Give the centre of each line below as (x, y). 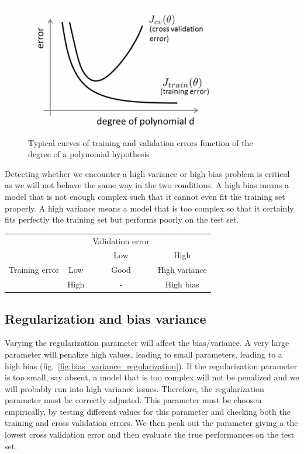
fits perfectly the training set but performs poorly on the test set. (122, 219)
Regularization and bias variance (106, 318)
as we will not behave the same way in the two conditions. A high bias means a (147, 185)
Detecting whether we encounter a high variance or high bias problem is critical (147, 173)
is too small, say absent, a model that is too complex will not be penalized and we (152, 377)
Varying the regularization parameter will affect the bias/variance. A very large (147, 343)
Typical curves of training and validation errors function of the (141, 142)
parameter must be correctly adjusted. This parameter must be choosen (133, 400)
